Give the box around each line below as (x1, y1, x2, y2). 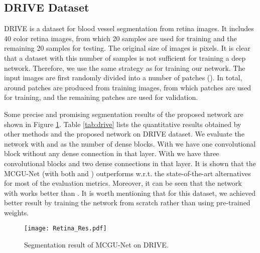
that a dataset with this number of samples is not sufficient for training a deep (4, 52, 246, 63)
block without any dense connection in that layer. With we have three (4, 148, 219, 159)
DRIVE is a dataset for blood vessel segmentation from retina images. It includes (4, 23, 254, 34)
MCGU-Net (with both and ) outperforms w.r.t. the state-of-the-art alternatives (4, 168, 251, 178)
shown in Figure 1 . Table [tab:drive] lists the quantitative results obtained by (4, 118, 241, 129)
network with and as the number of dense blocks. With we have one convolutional (4, 138, 256, 149)
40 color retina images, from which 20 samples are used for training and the (4, 33, 237, 43)
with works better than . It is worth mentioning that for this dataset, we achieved (4, 187, 255, 198)
